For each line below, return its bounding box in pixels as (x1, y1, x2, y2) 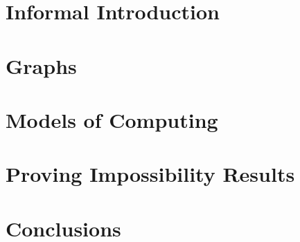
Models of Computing (6, 105, 218, 133)
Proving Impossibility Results (6, 160, 295, 188)
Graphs (6, 51, 77, 80)
